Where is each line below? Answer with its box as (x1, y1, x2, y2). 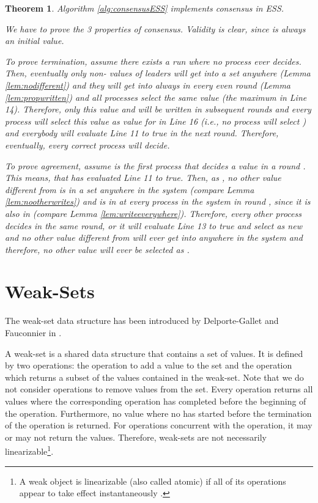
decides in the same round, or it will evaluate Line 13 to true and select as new (5, 219, 302, 232)
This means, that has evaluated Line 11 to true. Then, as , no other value (5, 171, 281, 184)
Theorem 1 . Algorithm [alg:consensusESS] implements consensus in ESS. (5, 2, 284, 14)
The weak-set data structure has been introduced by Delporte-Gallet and (5, 314, 279, 327)
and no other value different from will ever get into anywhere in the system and (5, 231, 303, 244)
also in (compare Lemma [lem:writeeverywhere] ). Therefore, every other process (5, 207, 301, 219)
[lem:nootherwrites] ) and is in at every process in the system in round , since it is (5, 195, 311, 208)
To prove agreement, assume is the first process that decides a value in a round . (5, 159, 306, 172)
